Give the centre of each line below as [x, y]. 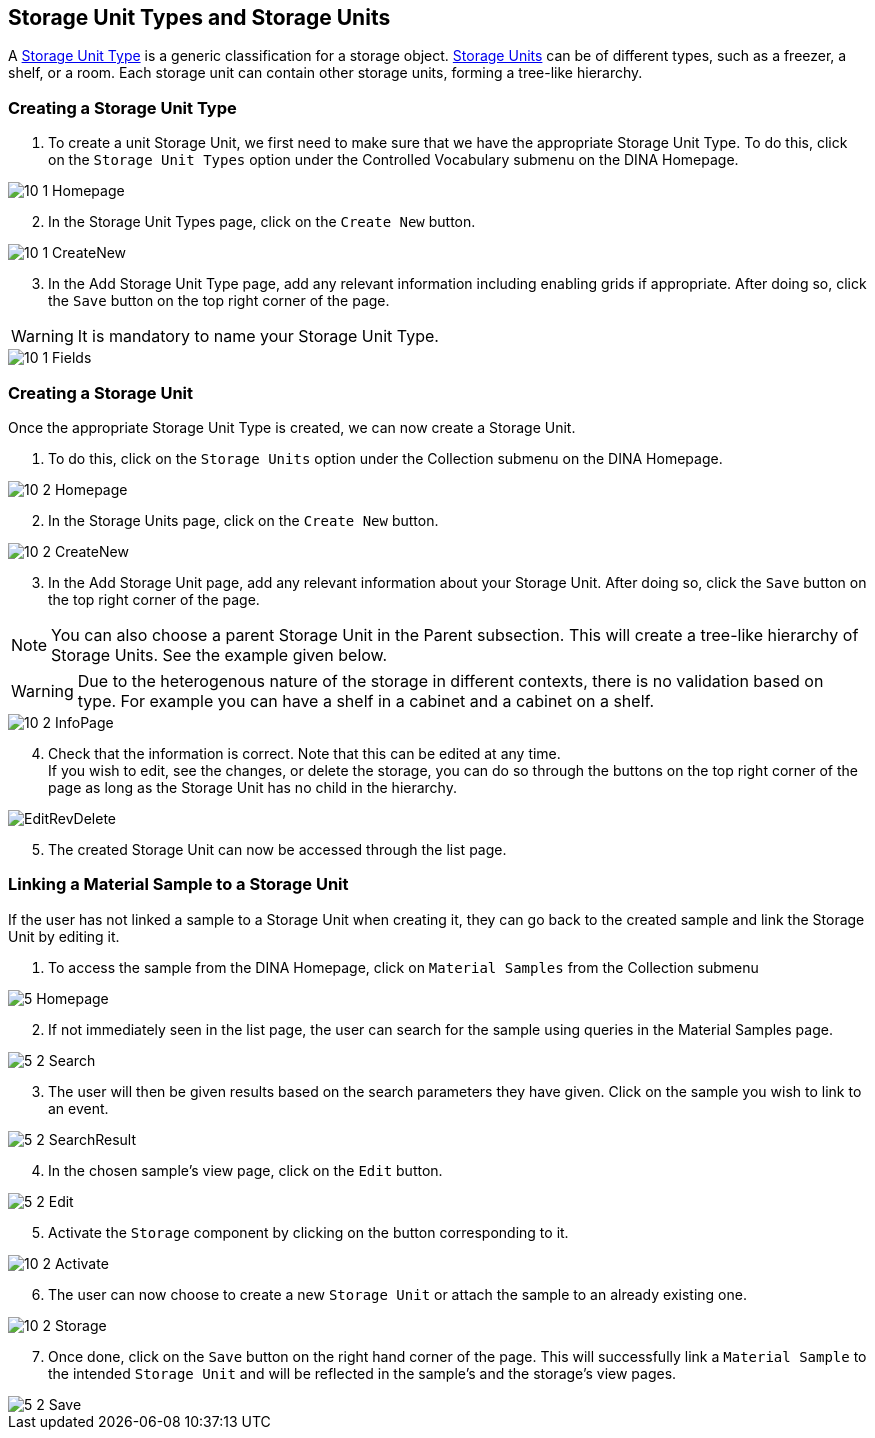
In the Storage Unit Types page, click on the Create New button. [262, 222]
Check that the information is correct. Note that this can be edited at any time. [304, 753]
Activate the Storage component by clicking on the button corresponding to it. [308, 1232]
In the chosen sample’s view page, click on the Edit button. [245, 1170]
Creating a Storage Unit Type [122, 107]
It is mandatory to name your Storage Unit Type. [258, 336]
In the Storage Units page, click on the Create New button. [243, 520]
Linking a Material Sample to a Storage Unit [178, 884]
